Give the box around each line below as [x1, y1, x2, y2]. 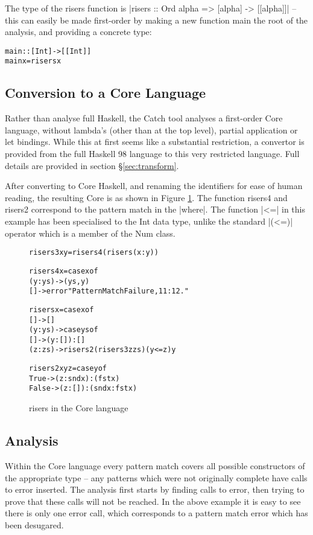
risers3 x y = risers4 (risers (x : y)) [29, 248, 159, 257]
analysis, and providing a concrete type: [5, 25, 152, 38]
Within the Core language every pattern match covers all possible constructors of [5, 459, 305, 472]
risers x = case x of [29, 305, 94, 314]
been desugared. [5, 518, 64, 531]
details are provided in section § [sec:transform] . [5, 159, 179, 171]
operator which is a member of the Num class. [5, 226, 175, 239]
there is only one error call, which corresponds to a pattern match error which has [5, 507, 308, 519]
